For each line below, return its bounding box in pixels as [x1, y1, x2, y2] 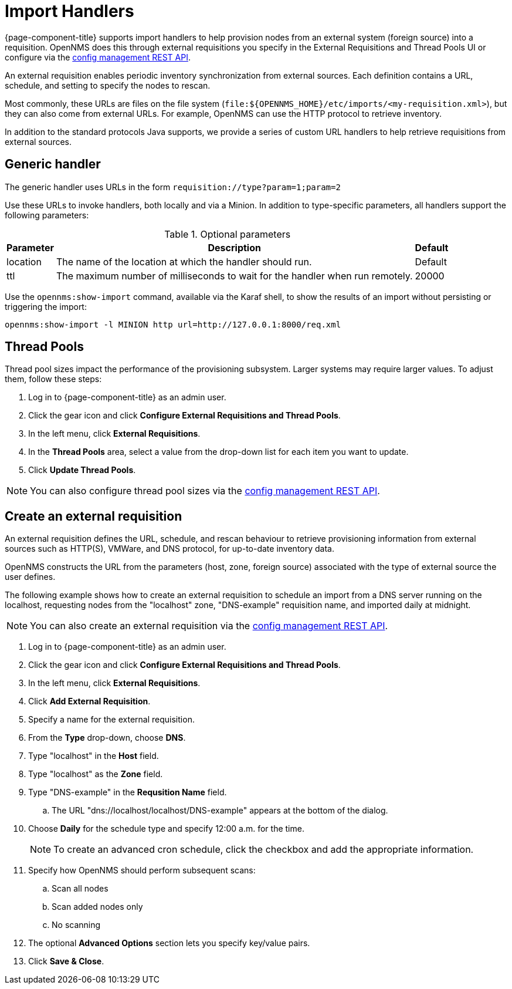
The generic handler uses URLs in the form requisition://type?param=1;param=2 [5, 181, 341, 192]
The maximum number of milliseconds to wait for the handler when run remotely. [56, 269, 413, 282]
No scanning [52, 920, 101, 930]
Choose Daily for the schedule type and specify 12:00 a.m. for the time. [28, 823, 304, 834]
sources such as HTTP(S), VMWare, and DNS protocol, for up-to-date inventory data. [5, 544, 334, 554]
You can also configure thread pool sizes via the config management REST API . [30, 485, 380, 497]
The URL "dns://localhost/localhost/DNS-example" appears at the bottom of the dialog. [52, 805, 388, 816]
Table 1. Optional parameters [164, 228, 291, 240]
